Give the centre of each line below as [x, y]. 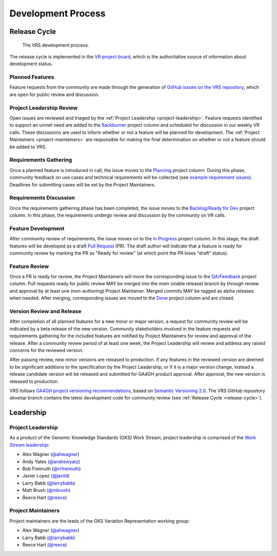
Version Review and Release [45, 312]
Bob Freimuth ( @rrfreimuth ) [52, 469]
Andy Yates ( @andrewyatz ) [51, 462]
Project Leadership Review [44, 108]
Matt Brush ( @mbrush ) [46, 490]
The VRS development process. [56, 45]
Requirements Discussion [42, 198]
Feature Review [29, 266]
